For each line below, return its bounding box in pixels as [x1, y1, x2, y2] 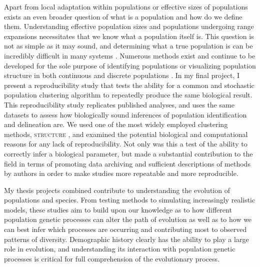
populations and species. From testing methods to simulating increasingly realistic [4, 194, 255, 205]
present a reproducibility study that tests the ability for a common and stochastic [4, 79, 254, 90]
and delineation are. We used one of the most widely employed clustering [4, 119, 228, 129]
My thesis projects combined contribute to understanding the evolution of [4, 184, 230, 195]
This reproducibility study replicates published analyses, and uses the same [4, 99, 234, 109]
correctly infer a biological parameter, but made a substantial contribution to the [4, 148, 253, 158]
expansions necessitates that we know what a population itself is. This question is [4, 30, 254, 41]
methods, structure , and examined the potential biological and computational [4, 128, 248, 139]
